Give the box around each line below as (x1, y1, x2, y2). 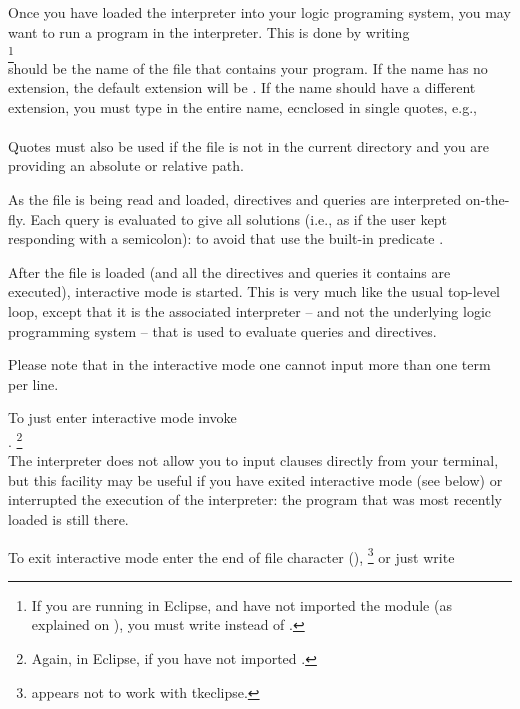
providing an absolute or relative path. (8, 155, 244, 176)
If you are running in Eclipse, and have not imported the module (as (31, 594, 452, 615)
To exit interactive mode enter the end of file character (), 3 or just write (8, 543, 455, 567)
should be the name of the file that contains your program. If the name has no (8, 57, 488, 78)
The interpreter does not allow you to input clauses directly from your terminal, (8, 450, 499, 471)
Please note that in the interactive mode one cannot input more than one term (8, 354, 491, 375)
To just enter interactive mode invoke (8, 407, 237, 428)
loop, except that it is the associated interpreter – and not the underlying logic (8, 301, 492, 322)
